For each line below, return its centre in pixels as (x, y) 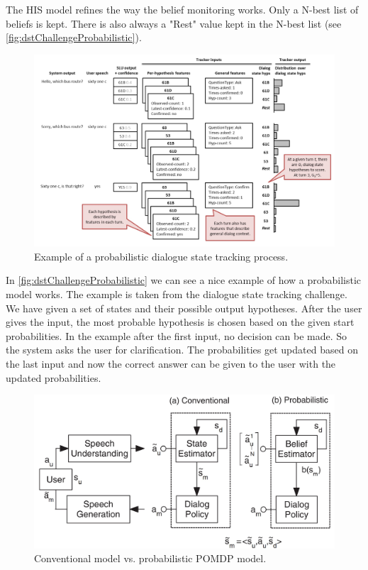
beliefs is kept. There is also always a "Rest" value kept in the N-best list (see (174, 23)
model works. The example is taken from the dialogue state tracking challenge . (177, 294)
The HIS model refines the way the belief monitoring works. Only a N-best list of (182, 9)
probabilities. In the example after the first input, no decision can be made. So (177, 335)
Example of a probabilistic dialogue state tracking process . (161, 256)
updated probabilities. (54, 377)
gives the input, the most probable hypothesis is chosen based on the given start (180, 322)
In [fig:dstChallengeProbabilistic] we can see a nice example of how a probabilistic (184, 280)
